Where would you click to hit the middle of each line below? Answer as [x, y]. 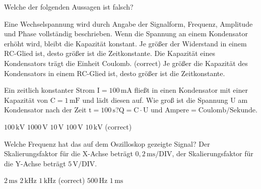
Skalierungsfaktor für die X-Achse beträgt [69, 153]
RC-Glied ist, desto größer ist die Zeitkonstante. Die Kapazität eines [110, 53]
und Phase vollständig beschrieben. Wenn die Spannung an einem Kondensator [126, 34]
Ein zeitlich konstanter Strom [50, 90]
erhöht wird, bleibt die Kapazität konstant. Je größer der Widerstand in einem [125, 43]
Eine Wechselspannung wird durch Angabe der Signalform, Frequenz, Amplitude [128, 23]
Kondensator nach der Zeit [45, 110]
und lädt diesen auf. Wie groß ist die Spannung [155, 100]
